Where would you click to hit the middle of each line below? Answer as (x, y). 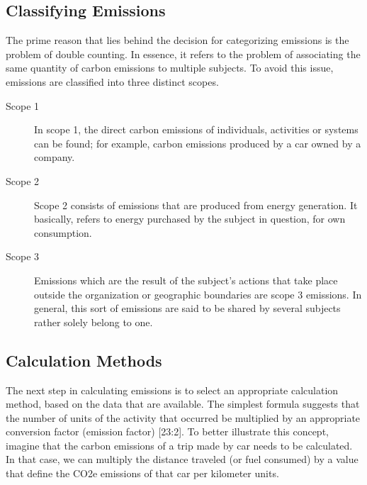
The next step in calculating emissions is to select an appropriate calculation (172, 390)
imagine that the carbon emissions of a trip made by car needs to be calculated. (179, 445)
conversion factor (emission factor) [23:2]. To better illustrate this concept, (167, 431)
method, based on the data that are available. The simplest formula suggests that (183, 404)
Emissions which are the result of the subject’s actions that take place (186, 280)
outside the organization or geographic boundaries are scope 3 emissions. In (198, 294)
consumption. (63, 232)
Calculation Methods (84, 360)
